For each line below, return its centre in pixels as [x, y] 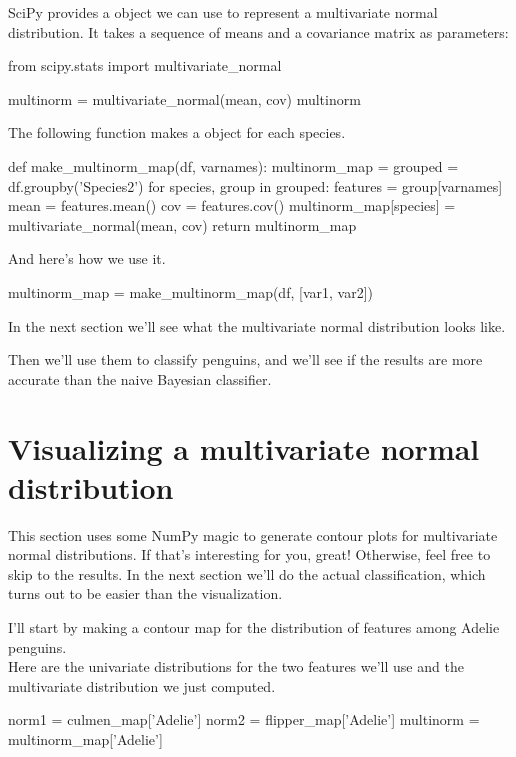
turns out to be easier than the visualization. [145, 593]
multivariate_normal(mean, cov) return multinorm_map [182, 224]
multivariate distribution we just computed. [142, 685]
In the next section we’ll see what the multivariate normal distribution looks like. [257, 325]
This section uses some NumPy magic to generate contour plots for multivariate [253, 534]
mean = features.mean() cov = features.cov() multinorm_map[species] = [232, 205]
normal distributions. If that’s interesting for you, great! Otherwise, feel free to [249, 554]
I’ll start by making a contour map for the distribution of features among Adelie [254, 627]
